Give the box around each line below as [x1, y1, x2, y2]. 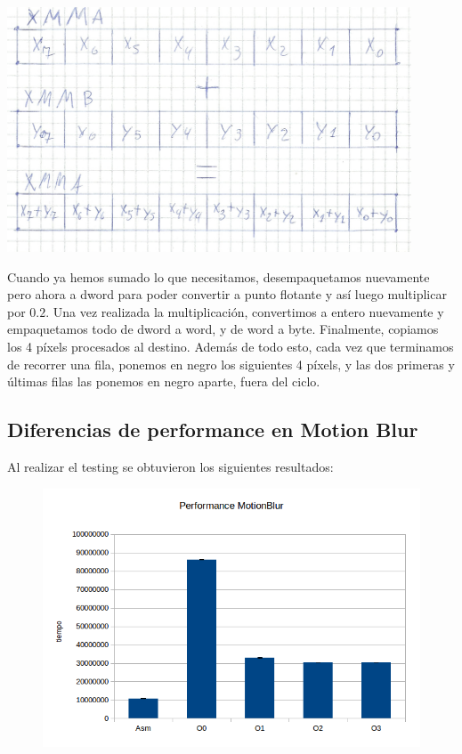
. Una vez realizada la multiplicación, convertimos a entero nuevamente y [45, 302, 444, 320]
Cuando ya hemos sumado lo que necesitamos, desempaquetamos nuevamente [7, 267, 430, 286]
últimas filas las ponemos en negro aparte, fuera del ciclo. [7, 372, 320, 391]
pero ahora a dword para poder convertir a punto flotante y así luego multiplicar [7, 285, 447, 304]
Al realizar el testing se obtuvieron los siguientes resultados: [7, 458, 334, 476]
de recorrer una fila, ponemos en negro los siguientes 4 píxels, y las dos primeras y [7, 354, 455, 373]
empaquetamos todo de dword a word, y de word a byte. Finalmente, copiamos [7, 320, 439, 338]
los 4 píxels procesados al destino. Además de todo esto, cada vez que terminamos [7, 337, 454, 356]
